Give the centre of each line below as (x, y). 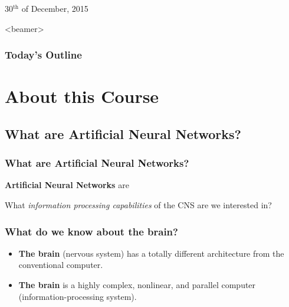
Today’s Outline (43, 55)
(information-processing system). (78, 296)
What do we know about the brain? (91, 231)
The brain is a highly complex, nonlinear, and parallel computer (137, 285)
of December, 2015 (55, 8)
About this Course (82, 96)
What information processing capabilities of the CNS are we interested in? (138, 205)
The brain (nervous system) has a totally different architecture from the (151, 253)
